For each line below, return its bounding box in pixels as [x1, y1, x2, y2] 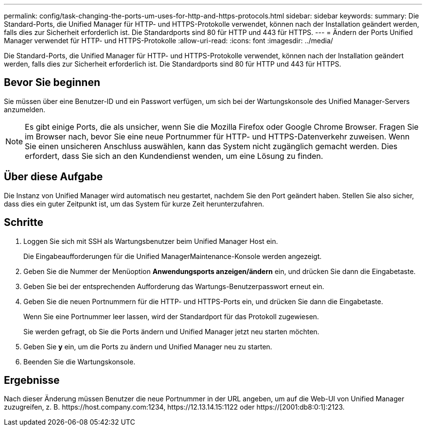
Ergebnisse [4, 374, 60, 386]
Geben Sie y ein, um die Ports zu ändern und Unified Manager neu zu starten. [23, 342, 272, 351]
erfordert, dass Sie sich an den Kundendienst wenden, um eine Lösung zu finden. [25, 151, 323, 161]
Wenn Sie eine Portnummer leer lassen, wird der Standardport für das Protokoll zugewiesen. [23, 312, 319, 321]
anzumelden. [4, 105, 45, 114]
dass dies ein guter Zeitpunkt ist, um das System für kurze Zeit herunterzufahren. [4, 199, 265, 208]
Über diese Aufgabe [4, 171, 103, 183]
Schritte [4, 216, 43, 229]
